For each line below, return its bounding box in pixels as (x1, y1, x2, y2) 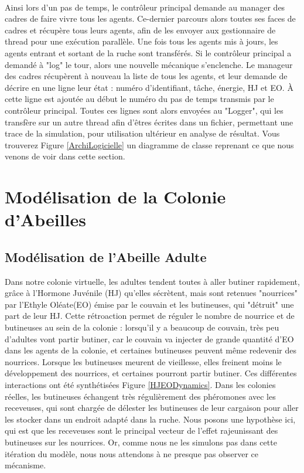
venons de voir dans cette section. (5, 150, 125, 162)
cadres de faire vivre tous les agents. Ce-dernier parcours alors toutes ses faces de (5, 12, 296, 25)
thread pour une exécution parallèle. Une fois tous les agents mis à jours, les (5, 35, 278, 47)
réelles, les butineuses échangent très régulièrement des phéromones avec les (5, 390, 276, 402)
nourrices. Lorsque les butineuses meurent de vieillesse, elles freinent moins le (5, 355, 282, 367)
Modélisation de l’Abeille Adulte (5, 247, 207, 266)
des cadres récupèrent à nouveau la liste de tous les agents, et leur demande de (5, 70, 288, 82)
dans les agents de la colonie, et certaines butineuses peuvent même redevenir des (5, 344, 296, 356)
